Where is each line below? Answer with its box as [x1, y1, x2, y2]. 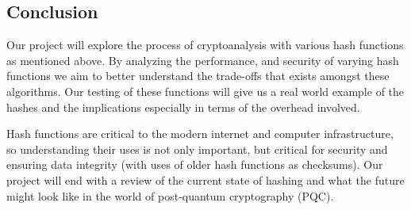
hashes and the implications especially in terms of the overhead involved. [6, 98, 360, 115]
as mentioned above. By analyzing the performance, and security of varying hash [6, 52, 399, 68]
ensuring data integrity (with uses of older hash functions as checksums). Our [6, 156, 383, 173]
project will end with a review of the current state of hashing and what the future [6, 171, 405, 188]
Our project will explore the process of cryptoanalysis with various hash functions [6, 36, 404, 53]
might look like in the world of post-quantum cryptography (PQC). [6, 187, 334, 204]
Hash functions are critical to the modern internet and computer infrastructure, [6, 125, 394, 142]
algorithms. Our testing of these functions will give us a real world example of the [6, 82, 405, 99]
